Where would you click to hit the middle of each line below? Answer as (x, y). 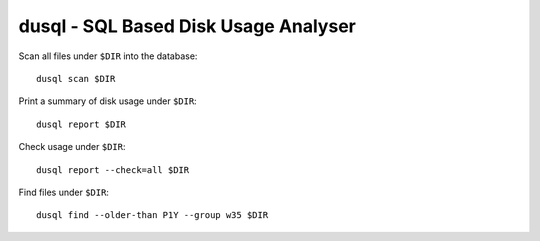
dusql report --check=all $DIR (113, 169)
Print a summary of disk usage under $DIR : (107, 101)
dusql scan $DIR (76, 78)
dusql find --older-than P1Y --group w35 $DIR (152, 215)
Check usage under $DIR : (72, 147)
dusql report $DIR (81, 124)
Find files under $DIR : (64, 192)
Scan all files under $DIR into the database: (108, 56)
